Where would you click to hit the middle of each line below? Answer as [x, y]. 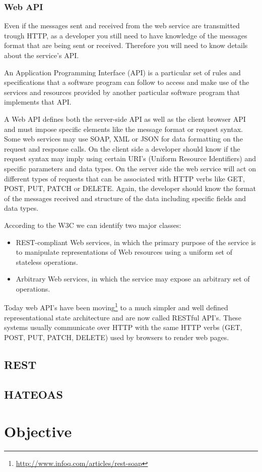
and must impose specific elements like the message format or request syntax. [123, 129]
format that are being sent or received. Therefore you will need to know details [126, 45]
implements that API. [38, 102]
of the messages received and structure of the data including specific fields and [125, 198]
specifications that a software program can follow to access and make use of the [127, 82]
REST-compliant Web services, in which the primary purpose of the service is [136, 242]
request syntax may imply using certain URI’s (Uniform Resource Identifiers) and [130, 158]
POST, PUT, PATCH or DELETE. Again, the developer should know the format [130, 188]
